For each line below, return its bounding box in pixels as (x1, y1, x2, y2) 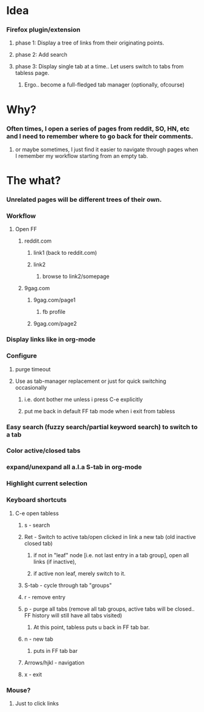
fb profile (42, 308, 66, 316)
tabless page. (15, 69, 50, 77)
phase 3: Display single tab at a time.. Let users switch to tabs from (15, 63, 184, 70)
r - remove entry (24, 593, 66, 600)
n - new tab (24, 635, 54, 643)
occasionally (15, 383, 47, 391)
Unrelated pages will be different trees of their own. (6, 196, 162, 204)
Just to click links (15, 699, 59, 707)
